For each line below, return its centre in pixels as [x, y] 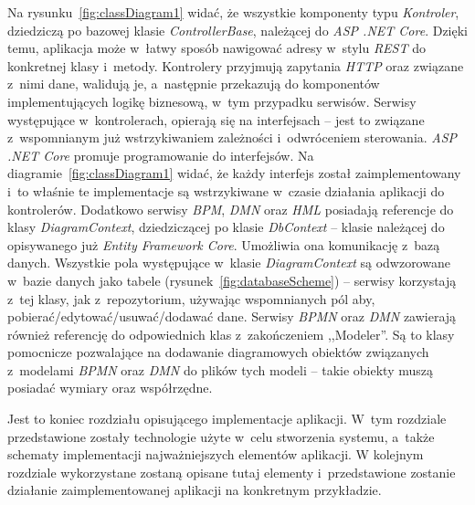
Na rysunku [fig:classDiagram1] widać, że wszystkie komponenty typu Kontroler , [233, 12]
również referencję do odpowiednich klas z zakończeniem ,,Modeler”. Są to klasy [231, 334]
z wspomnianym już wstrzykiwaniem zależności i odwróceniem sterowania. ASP [232, 137]
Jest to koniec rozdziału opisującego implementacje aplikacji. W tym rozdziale [227, 419]
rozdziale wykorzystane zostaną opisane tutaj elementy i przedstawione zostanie [232, 472]
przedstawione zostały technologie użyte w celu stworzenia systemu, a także [221, 436]
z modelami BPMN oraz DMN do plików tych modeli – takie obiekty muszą [220, 369]
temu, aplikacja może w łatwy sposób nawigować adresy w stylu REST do [216, 48]
